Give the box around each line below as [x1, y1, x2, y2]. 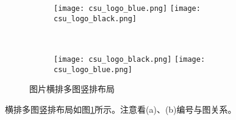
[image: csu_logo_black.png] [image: [54, 55, 206, 64]
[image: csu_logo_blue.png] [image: [54, 4, 201, 13]
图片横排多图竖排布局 [29, 82, 115, 95]
